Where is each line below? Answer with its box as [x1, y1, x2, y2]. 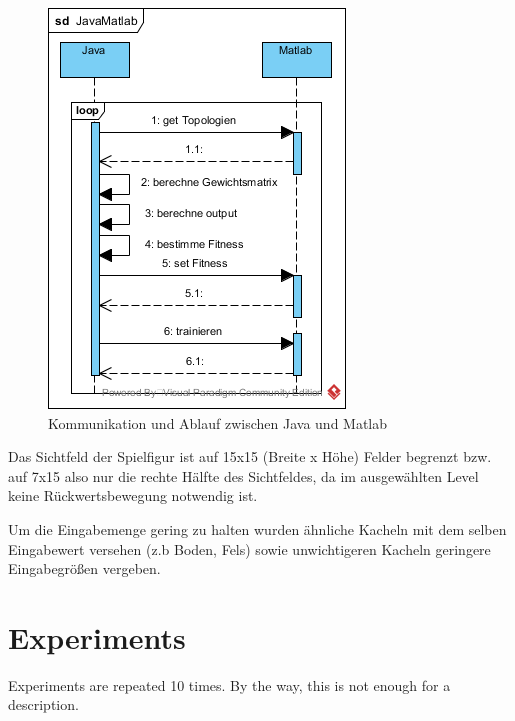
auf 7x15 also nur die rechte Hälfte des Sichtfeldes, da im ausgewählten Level [8, 465, 479, 486]
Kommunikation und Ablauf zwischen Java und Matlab [48, 412, 388, 433]
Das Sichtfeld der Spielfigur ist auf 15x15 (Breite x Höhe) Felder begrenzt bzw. [8, 446, 492, 467]
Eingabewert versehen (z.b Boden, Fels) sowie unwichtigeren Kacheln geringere [8, 538, 491, 559]
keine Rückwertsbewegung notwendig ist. [8, 485, 258, 506]
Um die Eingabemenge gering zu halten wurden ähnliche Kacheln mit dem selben [8, 518, 507, 539]
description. [8, 694, 79, 715]
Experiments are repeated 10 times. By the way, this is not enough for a [8, 674, 451, 695]
